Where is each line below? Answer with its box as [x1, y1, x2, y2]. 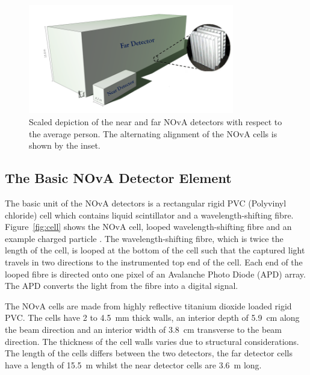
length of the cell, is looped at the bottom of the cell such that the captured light [5, 244, 305, 256]
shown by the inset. [29, 139, 101, 152]
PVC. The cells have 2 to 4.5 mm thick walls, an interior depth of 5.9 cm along [5, 311, 300, 324]
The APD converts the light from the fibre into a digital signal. [5, 279, 238, 292]
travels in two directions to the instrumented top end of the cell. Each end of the [5, 256, 303, 268]
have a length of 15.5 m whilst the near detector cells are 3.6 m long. [5, 358, 262, 371]
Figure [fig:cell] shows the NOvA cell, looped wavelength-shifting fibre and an [5, 220, 292, 233]
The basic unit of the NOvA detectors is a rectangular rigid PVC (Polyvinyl [5, 197, 287, 209]
